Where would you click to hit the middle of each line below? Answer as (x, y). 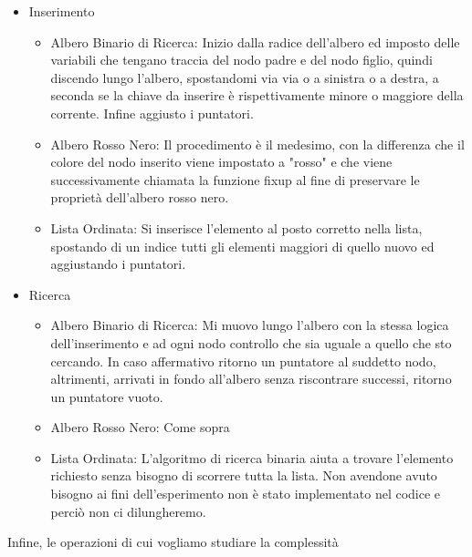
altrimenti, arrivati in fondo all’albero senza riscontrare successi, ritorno (251, 379)
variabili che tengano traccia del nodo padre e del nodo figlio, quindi (241, 60)
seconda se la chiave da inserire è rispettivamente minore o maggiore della (257, 95)
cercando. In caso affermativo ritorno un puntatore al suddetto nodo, (243, 361)
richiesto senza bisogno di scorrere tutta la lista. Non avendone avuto (244, 475)
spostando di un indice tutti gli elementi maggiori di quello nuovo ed (242, 246)
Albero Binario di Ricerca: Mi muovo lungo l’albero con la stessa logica (250, 325)
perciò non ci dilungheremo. (128, 511)
